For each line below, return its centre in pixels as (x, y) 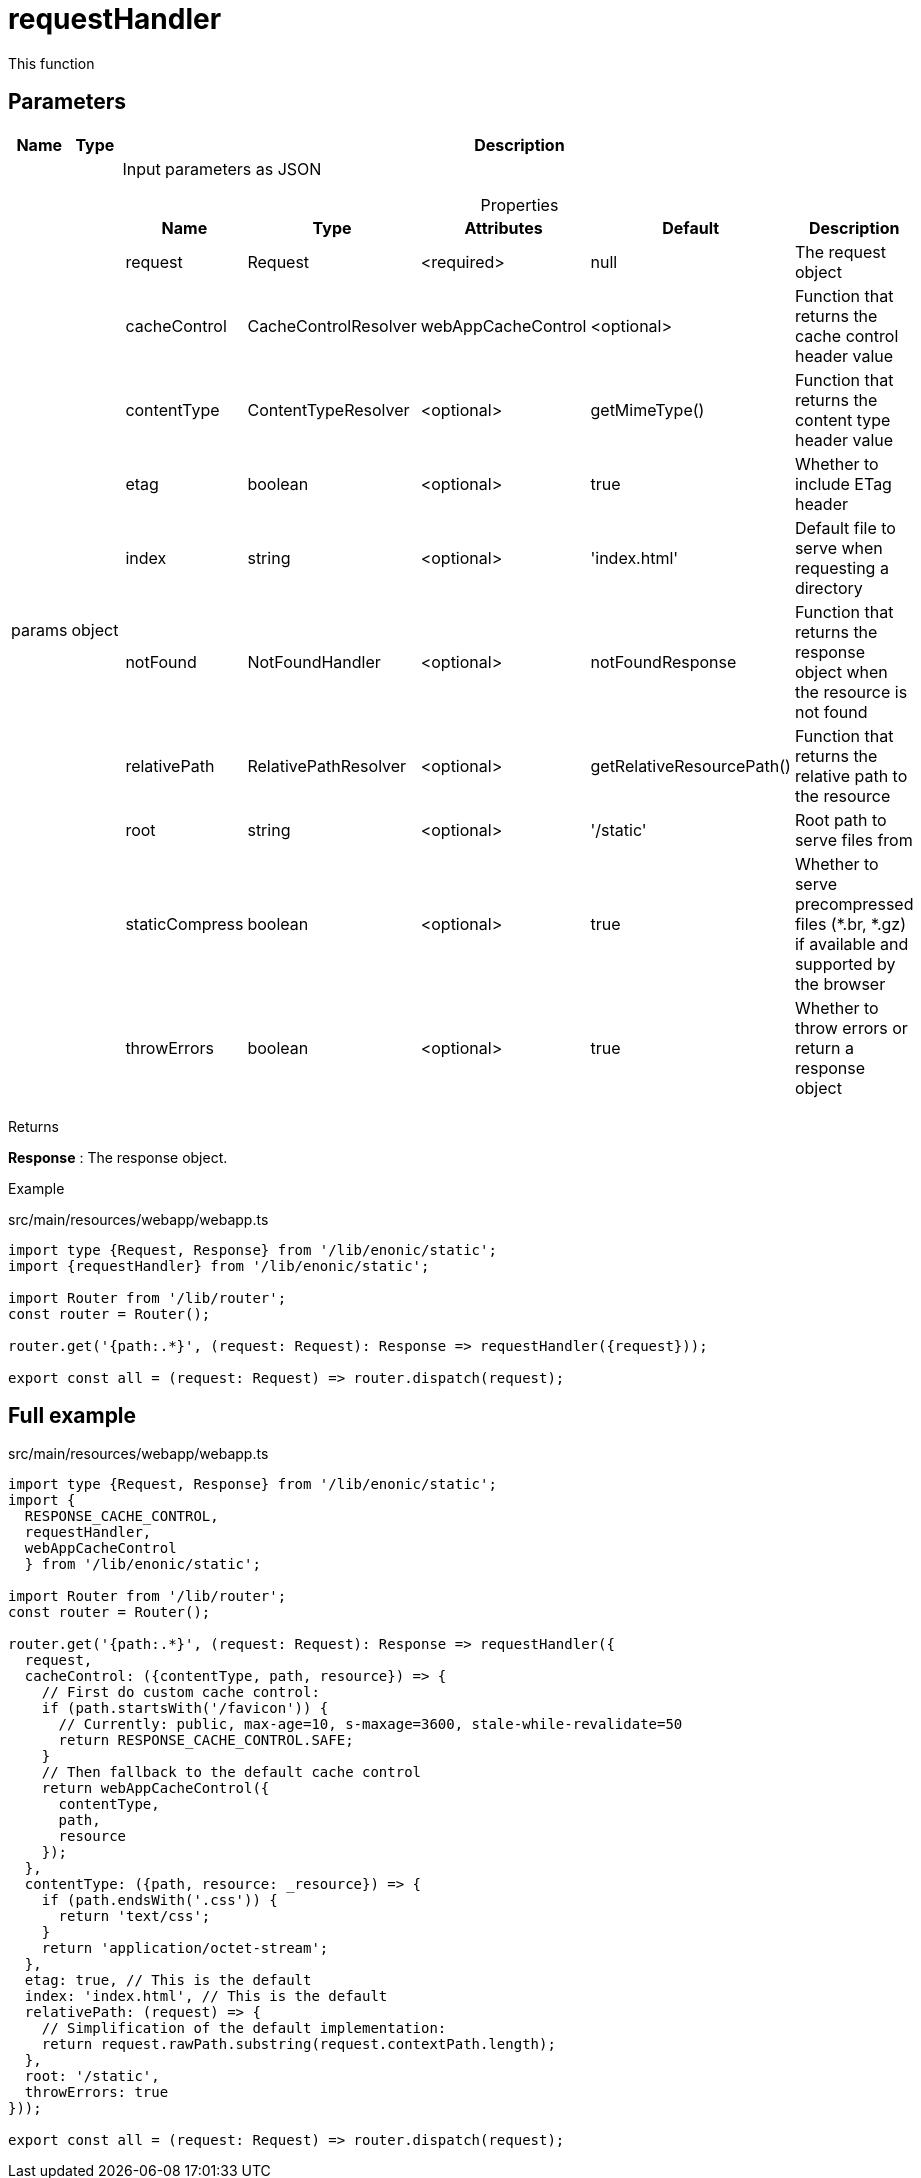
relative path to (851, 775)
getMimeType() (647, 409)
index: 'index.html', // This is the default (206, 1996)
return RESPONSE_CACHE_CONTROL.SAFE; (206, 1740)
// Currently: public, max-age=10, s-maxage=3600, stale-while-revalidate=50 (370, 1724)
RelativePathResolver (327, 765)
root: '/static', (92, 2076)
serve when (838, 547)
